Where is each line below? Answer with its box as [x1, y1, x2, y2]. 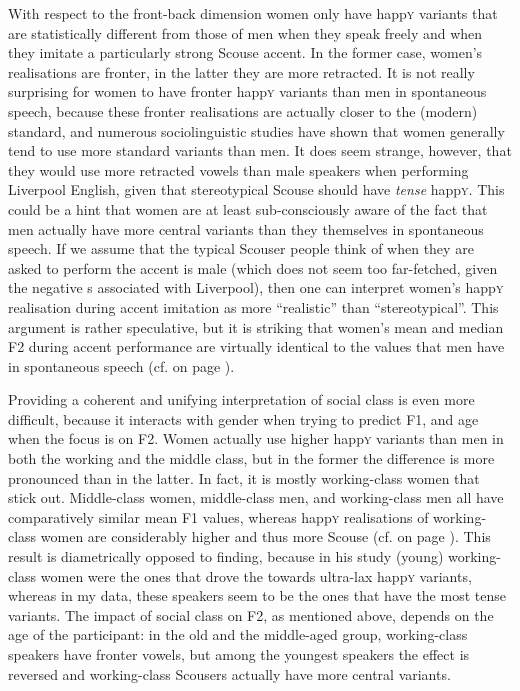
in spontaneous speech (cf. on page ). [8, 355, 235, 376]
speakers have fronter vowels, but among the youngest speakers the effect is [8, 644, 470, 664]
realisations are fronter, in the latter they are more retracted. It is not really [8, 61, 475, 82]
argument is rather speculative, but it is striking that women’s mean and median [8, 316, 504, 337]
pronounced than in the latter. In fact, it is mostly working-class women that [8, 467, 480, 488]
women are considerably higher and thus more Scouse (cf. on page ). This [40, 526, 491, 547]
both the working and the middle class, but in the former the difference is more [8, 448, 495, 469]
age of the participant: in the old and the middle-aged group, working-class [8, 624, 468, 645]
